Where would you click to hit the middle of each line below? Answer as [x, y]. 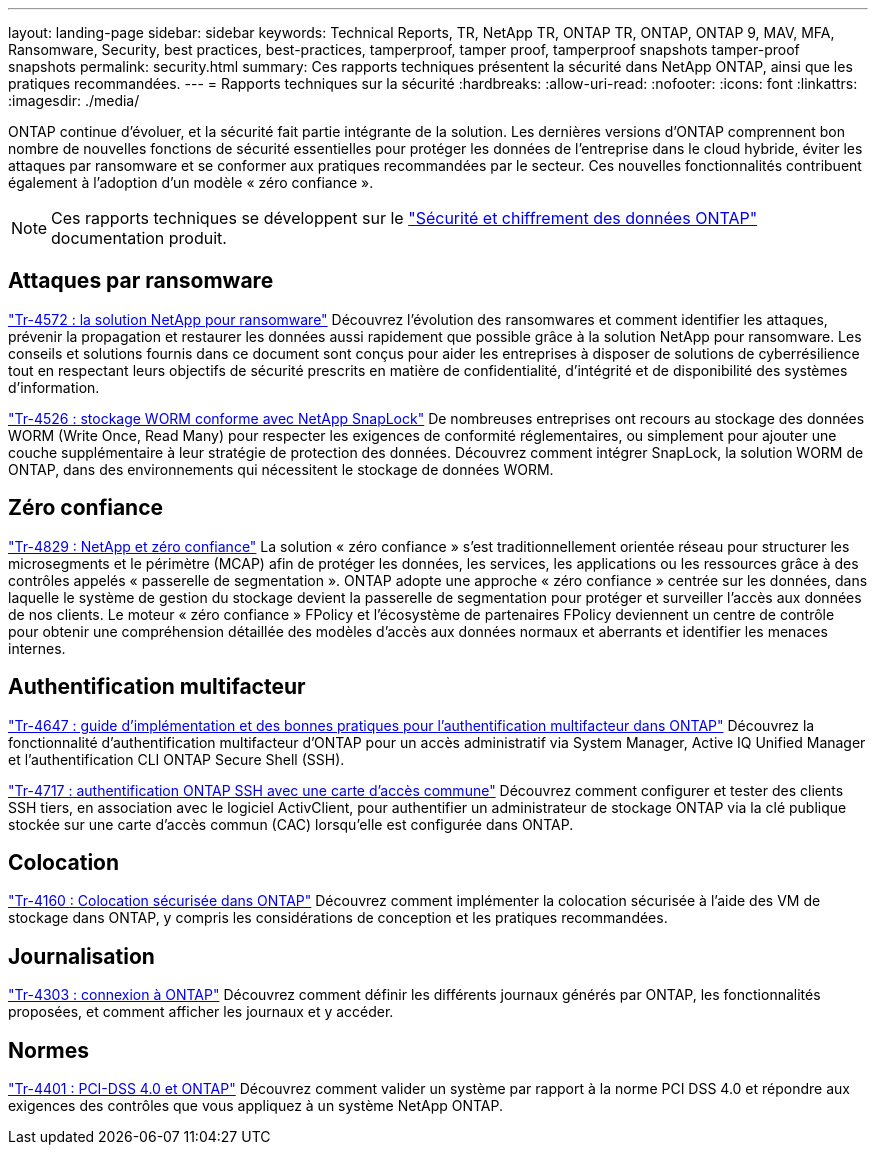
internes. [37, 648]
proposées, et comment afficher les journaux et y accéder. [201, 1012]
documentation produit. [139, 238]
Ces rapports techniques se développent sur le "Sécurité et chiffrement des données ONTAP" [404, 218]
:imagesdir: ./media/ [74, 100]
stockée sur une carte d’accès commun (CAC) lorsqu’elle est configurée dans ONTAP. [291, 824]
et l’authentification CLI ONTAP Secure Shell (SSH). [176, 759]
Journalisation [81, 956]
